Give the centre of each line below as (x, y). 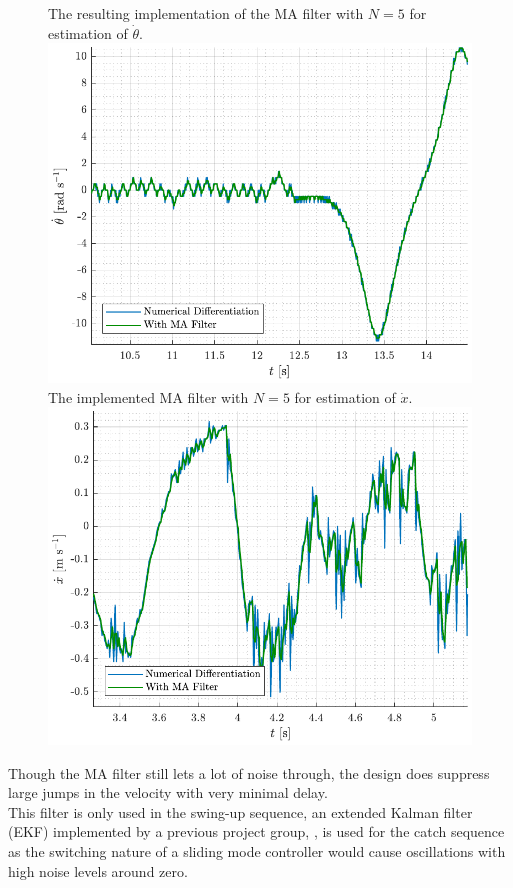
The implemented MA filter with (148, 396)
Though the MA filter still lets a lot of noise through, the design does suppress (249, 772)
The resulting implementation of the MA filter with (206, 13)
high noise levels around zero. (98, 870)
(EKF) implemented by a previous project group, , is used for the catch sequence (256, 831)
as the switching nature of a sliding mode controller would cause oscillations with (257, 851)
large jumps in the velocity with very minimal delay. (168, 792)
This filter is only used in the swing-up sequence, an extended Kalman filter (240, 811)
